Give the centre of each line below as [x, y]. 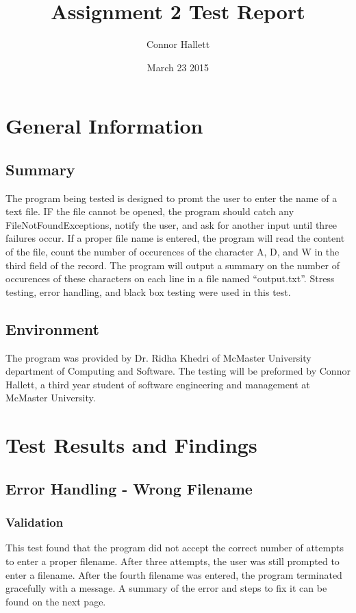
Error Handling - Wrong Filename [129, 488]
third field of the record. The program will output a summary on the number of [173, 265]
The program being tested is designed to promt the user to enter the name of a [171, 198]
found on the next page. [56, 601]
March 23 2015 [178, 67]
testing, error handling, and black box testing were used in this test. [148, 291]
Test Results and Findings [131, 445]
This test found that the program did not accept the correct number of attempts [175, 548]
